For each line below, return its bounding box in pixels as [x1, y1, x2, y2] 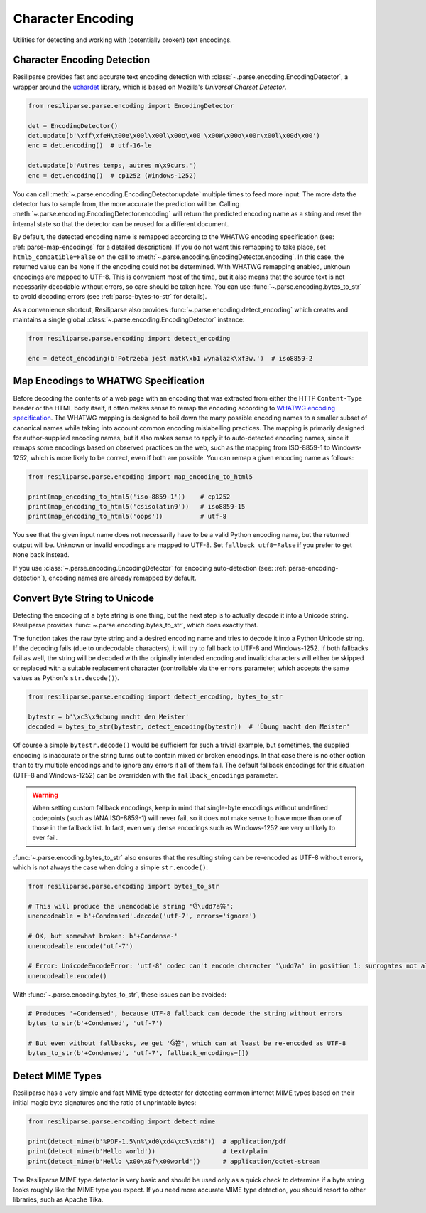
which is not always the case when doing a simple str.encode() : [13, 863, 209, 872]
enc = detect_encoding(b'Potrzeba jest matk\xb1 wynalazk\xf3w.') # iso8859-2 [28, 354, 313, 362]
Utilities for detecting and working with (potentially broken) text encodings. [13, 36, 232, 44]
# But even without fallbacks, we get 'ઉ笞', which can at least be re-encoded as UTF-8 [28, 1039, 346, 1047]
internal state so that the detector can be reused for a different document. [13, 219, 229, 228]
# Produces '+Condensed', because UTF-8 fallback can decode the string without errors [28, 1009, 343, 1017]
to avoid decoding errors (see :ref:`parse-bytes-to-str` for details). [13, 292, 207, 301]
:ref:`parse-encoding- [274, 563, 339, 572]
